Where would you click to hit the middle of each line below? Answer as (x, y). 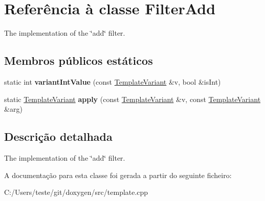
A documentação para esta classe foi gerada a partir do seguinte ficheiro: (118, 175)
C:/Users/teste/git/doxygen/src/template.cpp (76, 192)
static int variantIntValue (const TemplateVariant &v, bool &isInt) (113, 81)
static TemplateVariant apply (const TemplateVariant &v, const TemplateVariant (132, 99)
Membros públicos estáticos (79, 60)
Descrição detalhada (58, 136)
